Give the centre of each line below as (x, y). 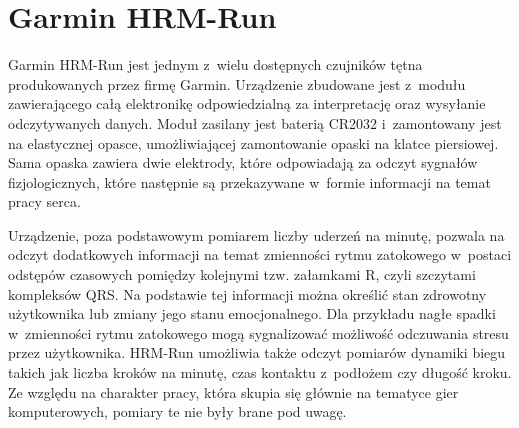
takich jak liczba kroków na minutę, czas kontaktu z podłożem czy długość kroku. (260, 372)
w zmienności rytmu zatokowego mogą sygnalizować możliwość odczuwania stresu (258, 332)
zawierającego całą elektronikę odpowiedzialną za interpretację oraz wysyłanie (247, 103)
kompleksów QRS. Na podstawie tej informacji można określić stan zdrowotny (247, 293)
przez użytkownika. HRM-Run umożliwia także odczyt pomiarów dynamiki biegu (257, 352)
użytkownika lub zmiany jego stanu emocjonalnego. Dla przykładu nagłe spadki (252, 313)
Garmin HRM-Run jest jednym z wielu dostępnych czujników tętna (215, 64)
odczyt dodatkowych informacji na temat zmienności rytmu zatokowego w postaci (260, 254)
